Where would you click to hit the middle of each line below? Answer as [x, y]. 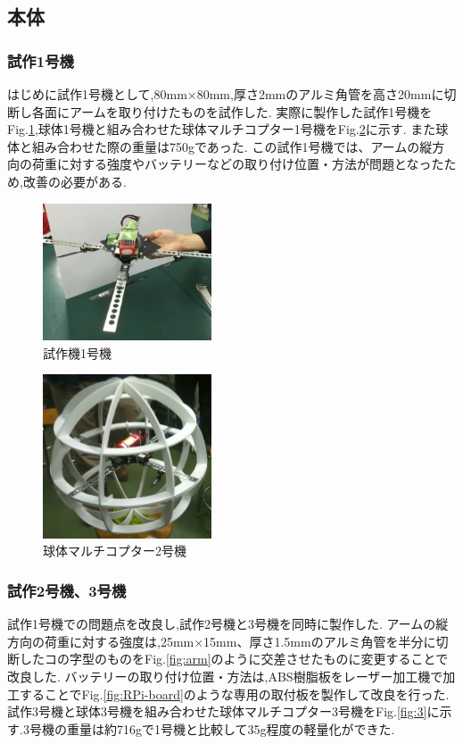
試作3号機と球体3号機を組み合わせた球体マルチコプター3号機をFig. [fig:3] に [223, 711]
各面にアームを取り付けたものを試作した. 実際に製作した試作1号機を [232, 111]
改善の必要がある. [74, 181]
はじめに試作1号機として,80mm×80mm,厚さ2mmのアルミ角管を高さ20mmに [226, 94]
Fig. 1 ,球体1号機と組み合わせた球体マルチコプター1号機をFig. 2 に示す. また [222, 129]
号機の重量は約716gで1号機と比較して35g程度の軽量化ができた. [212, 728]
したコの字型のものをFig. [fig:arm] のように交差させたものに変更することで [234, 659]
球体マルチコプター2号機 [115, 551]
